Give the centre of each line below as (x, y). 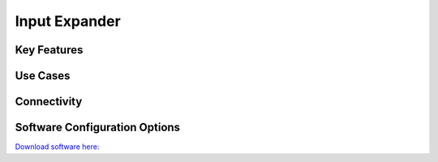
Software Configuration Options (98, 128)
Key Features (49, 50)
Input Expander (68, 21)
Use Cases (43, 76)
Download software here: (57, 147)
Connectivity (49, 102)
